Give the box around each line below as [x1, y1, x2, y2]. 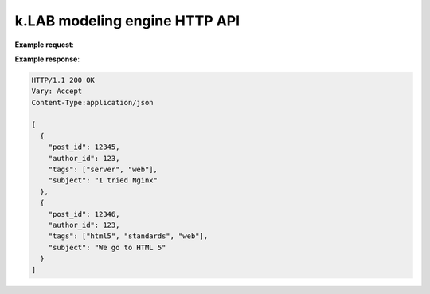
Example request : [14, 40, 75, 49]
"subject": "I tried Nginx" [48, 176, 158, 185]
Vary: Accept [31, 87, 83, 96]
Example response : [14, 54, 80, 64]
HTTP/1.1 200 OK [31, 76, 96, 84]
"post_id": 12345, [48, 143, 120, 151]
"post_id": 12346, [48, 210, 120, 218]
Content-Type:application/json [31, 98, 154, 107]
